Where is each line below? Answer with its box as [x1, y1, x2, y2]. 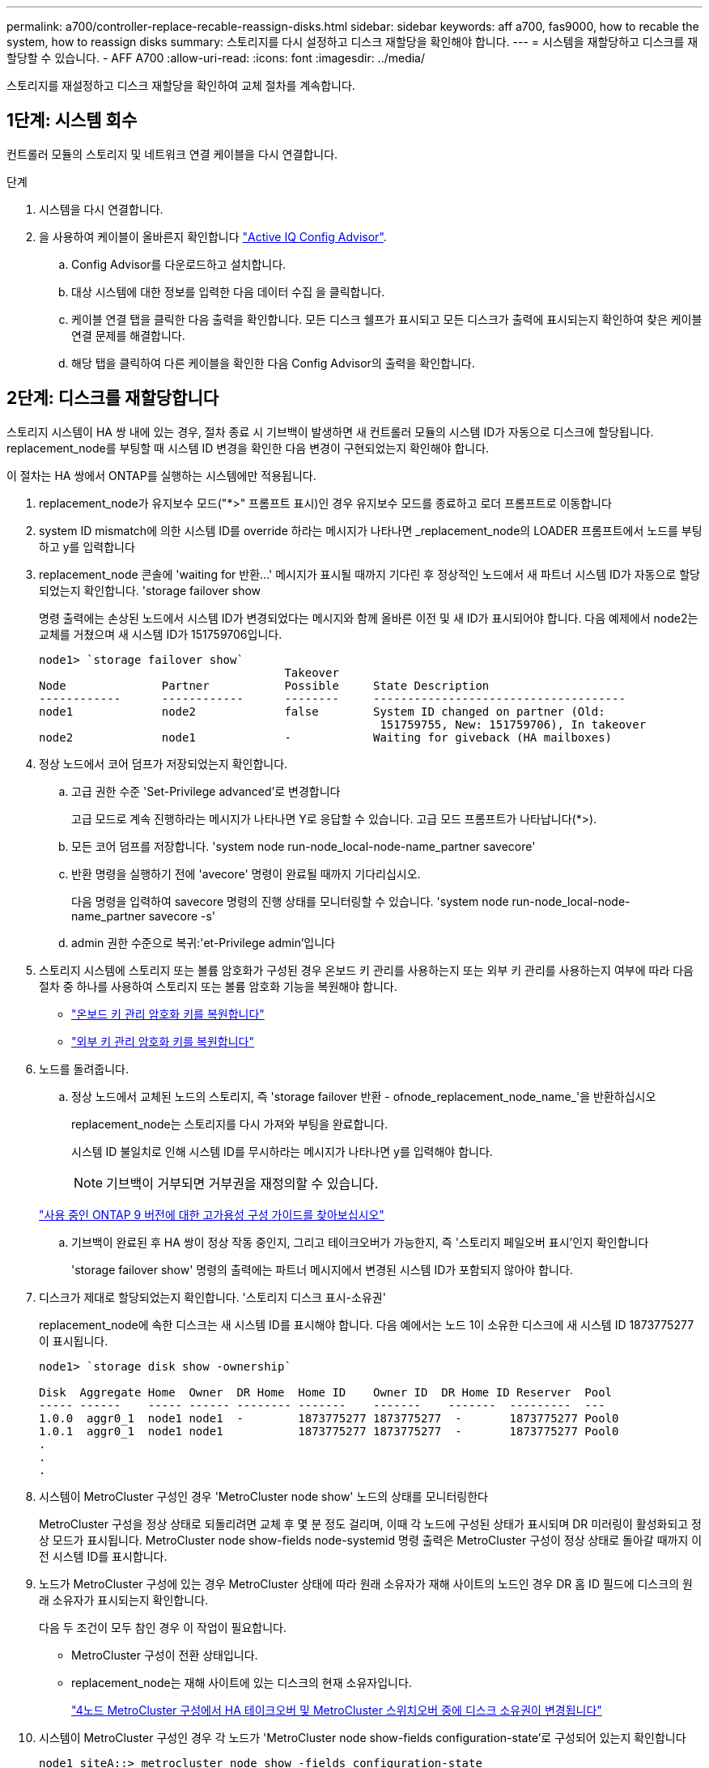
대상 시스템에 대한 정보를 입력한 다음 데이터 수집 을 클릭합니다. [71, 284, 385, 299]
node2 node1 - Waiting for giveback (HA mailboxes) [39, 730, 613, 744]
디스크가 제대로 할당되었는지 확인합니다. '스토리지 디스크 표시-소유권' [39, 1290, 386, 1304]
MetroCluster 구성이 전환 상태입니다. [71, 1647, 258, 1662]
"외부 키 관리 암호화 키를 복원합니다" [71, 1034, 254, 1048]
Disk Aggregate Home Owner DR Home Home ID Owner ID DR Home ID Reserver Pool [39, 1385, 613, 1399]
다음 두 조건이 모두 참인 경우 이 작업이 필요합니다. [39, 1620, 287, 1634]
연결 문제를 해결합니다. [71, 328, 185, 342]
